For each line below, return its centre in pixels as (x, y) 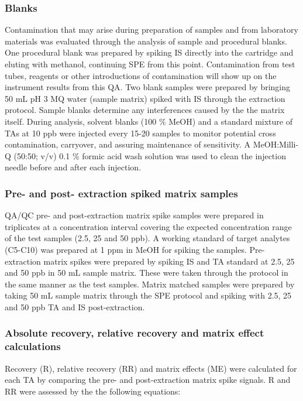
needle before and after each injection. (73, 167)
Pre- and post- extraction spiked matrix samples (121, 193)
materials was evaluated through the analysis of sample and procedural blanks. (146, 41)
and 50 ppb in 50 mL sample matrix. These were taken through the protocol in (147, 273)
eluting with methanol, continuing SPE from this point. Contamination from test (150, 64)
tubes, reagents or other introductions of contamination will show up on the (141, 75)
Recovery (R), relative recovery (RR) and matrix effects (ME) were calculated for (151, 368)
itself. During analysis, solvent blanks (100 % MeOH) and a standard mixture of (149, 121)
